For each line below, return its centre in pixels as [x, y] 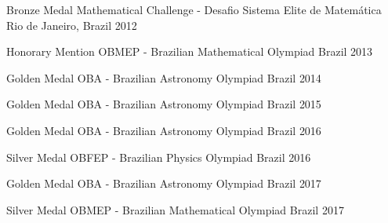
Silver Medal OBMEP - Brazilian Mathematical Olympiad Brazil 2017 [175, 209]
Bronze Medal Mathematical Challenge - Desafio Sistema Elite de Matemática [194, 9]
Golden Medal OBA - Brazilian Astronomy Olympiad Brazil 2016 [164, 130]
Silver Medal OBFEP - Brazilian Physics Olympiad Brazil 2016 [159, 157]
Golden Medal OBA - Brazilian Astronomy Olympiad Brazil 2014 [164, 77]
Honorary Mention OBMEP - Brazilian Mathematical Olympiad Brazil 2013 [190, 51]
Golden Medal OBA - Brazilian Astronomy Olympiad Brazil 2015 [164, 104]
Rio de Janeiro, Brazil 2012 [72, 25]
